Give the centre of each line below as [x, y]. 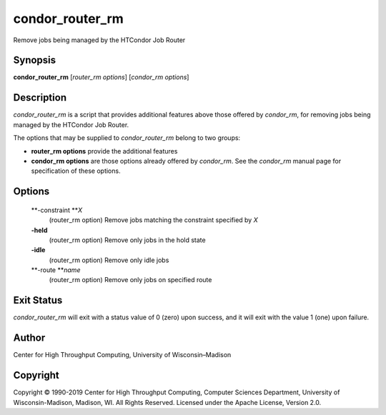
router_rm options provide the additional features [104, 151]
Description [40, 97]
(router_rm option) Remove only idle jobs [109, 260]
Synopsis [35, 60]
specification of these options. [76, 171]
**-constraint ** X [57, 210]
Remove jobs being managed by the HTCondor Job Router [99, 40]
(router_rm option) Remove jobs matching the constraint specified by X [153, 220]
